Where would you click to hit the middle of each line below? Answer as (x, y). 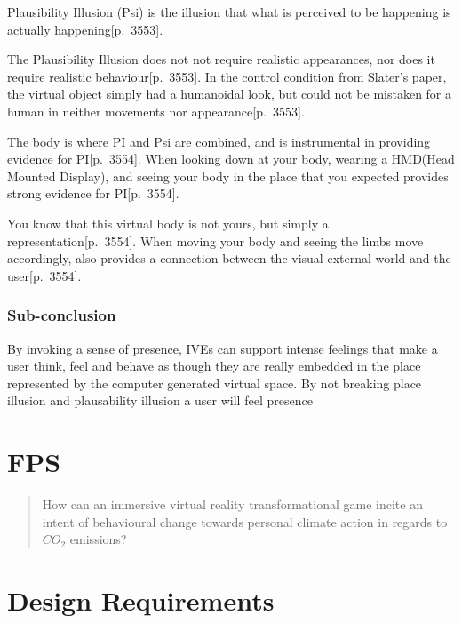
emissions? (98, 539)
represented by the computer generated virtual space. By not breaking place (215, 383)
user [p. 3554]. (44, 275)
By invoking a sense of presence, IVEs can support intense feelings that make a (223, 348)
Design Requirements (141, 600)
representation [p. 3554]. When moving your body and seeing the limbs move (215, 240)
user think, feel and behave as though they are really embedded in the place (214, 366)
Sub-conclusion (62, 315)
